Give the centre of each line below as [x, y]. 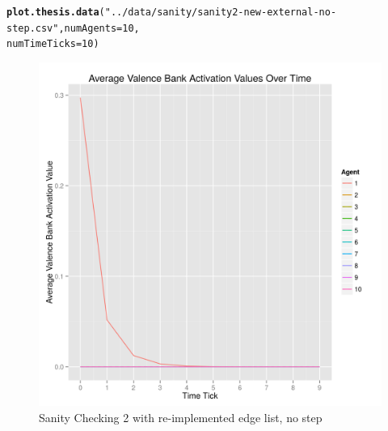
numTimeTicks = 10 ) [53, 44]
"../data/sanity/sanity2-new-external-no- [221, 12]
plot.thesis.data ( [56, 12]
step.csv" [33, 28]
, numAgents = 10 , [99, 28]
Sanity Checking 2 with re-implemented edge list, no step [181, 417]
